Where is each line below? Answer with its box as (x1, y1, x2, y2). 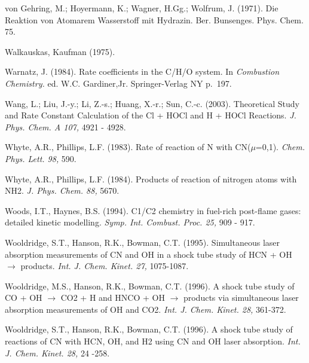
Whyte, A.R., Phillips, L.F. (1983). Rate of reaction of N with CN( (5, 141, 251, 153)
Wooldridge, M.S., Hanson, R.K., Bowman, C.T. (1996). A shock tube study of (5, 279, 295, 292)
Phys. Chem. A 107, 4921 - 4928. (5, 120, 126, 133)
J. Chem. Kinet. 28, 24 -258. (5, 346, 110, 359)
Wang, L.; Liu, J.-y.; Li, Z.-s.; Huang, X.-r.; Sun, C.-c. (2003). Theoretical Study (5, 97, 299, 109)
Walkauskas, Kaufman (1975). (5, 45, 115, 57)
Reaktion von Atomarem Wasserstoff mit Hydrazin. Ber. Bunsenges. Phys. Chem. (5, 13, 304, 26)
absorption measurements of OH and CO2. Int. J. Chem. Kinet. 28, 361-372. (5, 303, 286, 315)
